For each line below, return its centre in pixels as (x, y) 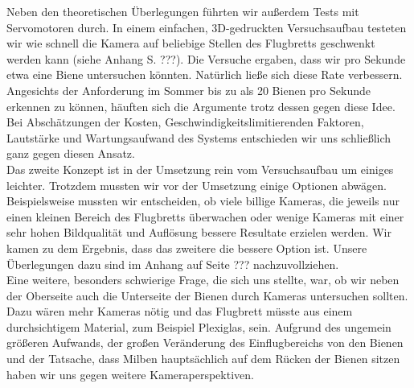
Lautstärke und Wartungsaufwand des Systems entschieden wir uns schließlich (199, 137)
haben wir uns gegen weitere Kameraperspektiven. (130, 374)
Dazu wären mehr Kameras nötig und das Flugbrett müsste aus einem (180, 311)
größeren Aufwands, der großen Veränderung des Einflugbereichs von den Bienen (205, 343)
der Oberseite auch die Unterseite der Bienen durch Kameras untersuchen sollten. (207, 295)
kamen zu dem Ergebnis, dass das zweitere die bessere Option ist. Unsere (187, 248)
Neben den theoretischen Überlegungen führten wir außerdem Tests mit (183, 11)
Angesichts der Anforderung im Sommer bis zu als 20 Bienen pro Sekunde (189, 90)
